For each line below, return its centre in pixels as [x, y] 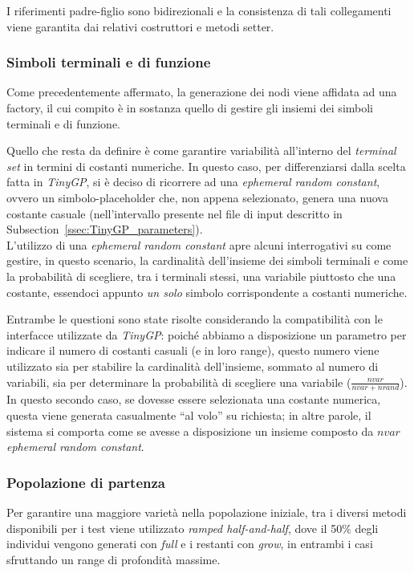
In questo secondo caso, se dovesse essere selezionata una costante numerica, [194, 399]
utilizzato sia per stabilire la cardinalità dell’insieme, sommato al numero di [193, 366]
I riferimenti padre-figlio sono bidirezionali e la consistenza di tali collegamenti [199, 10]
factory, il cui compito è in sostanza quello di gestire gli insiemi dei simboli [190, 108]
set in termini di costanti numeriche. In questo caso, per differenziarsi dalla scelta [206, 166]
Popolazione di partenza [86, 482]
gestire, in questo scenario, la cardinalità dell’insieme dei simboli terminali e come [207, 260]
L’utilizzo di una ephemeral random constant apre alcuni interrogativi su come [199, 244]
